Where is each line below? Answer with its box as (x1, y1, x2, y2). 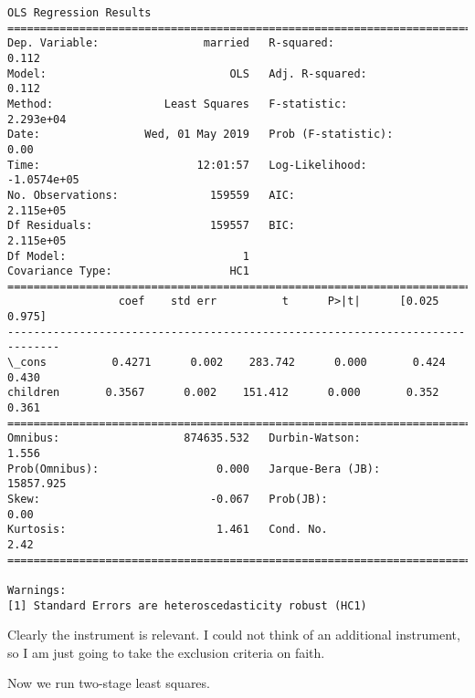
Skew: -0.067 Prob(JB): (7, 493, 328, 505)
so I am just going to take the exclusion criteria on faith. (7, 642, 325, 662)
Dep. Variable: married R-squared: (7, 36, 334, 50)
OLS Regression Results (7, 6, 152, 19)
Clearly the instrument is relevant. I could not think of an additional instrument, (7, 625, 460, 644)
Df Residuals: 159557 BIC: (7, 219, 295, 233)
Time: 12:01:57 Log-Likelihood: (7, 158, 367, 172)
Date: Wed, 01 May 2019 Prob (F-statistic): (7, 128, 394, 141)
